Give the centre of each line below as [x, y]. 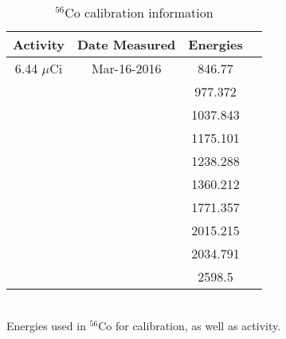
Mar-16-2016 [126, 68]
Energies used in [46, 325]
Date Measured [127, 44]
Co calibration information [139, 12]
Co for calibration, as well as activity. [190, 325]
